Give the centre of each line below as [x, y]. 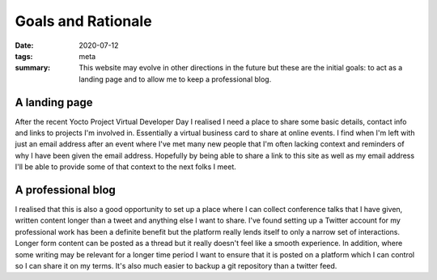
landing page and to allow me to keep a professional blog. [175, 79]
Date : [24, 45]
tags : [24, 56]
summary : [33, 68]
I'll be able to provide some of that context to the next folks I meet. [125, 167]
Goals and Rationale [84, 21]
